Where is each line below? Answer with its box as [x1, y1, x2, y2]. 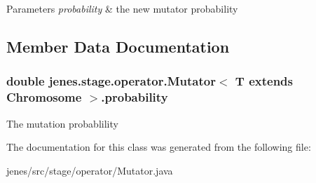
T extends [235, 72, 293, 90]
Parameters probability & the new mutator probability [6, 1, 238, 15]
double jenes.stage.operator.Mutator [6, 72, 216, 90]
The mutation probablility [6, 116, 118, 130]
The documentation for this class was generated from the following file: [6, 140, 311, 154]
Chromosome [6, 88, 82, 106]
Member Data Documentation [6, 35, 230, 57]
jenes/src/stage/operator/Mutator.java [6, 163, 173, 177]
